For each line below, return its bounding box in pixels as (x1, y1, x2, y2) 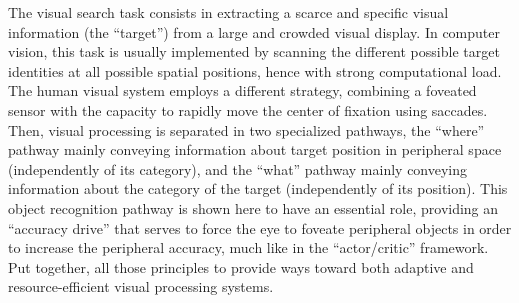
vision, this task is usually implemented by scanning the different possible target (8, 41, 500, 62)
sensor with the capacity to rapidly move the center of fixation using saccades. (8, 99, 488, 120)
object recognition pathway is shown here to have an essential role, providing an (8, 197, 499, 218)
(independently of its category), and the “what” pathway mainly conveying (8, 158, 468, 179)
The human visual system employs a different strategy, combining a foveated (8, 80, 477, 101)
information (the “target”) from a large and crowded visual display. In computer (8, 21, 500, 42)
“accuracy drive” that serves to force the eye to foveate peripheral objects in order (8, 217, 512, 238)
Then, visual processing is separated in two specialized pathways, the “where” (8, 119, 485, 140)
